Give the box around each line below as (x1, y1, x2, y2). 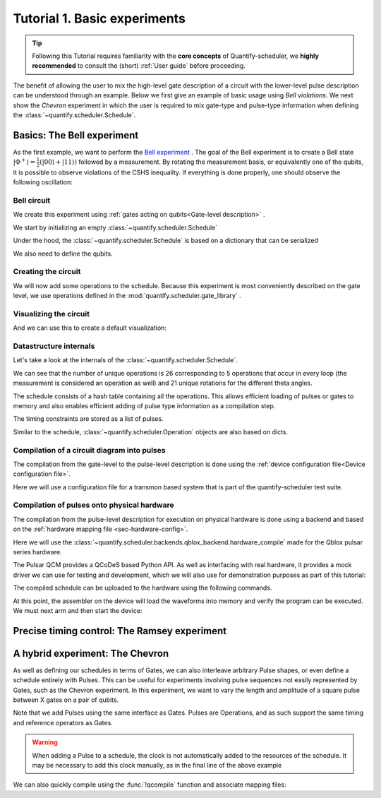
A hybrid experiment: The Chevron (13, 647, 169, 660)
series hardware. (13, 547, 63, 556)
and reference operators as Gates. (13, 718, 113, 727)
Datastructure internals (13, 341, 95, 351)
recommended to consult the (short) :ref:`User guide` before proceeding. (32, 61, 246, 70)
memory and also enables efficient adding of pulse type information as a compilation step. (13, 401, 276, 410)
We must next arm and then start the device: (13, 606, 143, 614)
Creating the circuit (13, 267, 81, 277)
